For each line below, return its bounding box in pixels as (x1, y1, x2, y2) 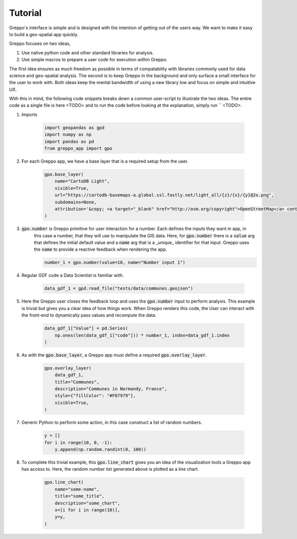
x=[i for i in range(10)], (54, 507, 121, 513)
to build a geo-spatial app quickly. (9, 31, 79, 37)
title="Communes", (54, 379, 99, 385)
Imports (21, 111, 38, 117)
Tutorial (9, 7, 42, 18)
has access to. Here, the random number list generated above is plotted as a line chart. (21, 466, 199, 472)
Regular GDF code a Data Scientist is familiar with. (21, 272, 124, 278)
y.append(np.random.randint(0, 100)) (54, 447, 147, 452)
